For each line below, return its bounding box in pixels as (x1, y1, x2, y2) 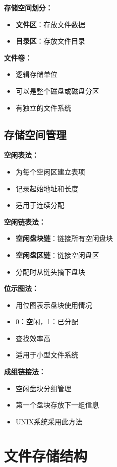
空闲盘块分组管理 (15, 383, 71, 393)
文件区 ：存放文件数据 (15, 19, 85, 29)
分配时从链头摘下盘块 (15, 266, 85, 277)
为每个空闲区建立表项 (15, 166, 85, 176)
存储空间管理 (4, 126, 66, 142)
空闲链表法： (4, 216, 46, 227)
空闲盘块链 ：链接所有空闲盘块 (15, 233, 113, 243)
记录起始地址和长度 (15, 183, 78, 193)
